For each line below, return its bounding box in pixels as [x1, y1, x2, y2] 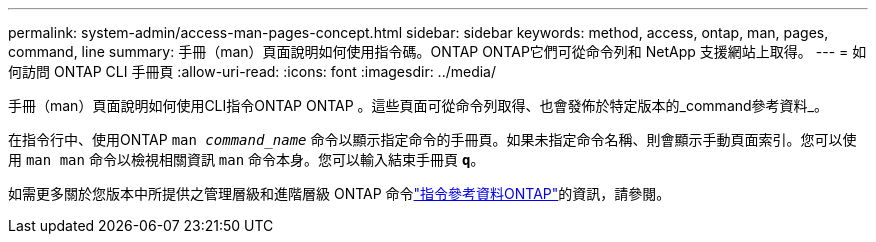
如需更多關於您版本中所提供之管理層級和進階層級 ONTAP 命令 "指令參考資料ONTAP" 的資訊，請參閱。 [8, 185, 671, 202]
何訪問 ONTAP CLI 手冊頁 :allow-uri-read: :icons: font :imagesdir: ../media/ [8, 63, 497, 80]
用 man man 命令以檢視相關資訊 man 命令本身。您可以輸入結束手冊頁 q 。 [8, 151, 485, 168]
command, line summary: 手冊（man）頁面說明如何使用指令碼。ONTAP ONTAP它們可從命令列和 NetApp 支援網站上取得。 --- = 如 [8, 43, 867, 60]
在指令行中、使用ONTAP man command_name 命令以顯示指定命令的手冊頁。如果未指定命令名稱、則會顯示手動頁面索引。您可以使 [8, 131, 857, 148]
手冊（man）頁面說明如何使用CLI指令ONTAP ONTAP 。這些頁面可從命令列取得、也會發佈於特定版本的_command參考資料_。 [8, 97, 828, 114]
